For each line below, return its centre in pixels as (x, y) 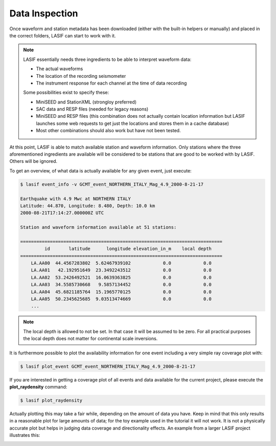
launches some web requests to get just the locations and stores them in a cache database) (133, 123)
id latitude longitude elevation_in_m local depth (128, 249)
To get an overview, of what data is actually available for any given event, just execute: (100, 171)
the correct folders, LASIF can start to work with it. (63, 35)
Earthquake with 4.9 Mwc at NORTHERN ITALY (76, 199)
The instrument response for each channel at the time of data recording (111, 83)
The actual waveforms (60, 69)
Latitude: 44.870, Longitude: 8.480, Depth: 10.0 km (88, 206)
